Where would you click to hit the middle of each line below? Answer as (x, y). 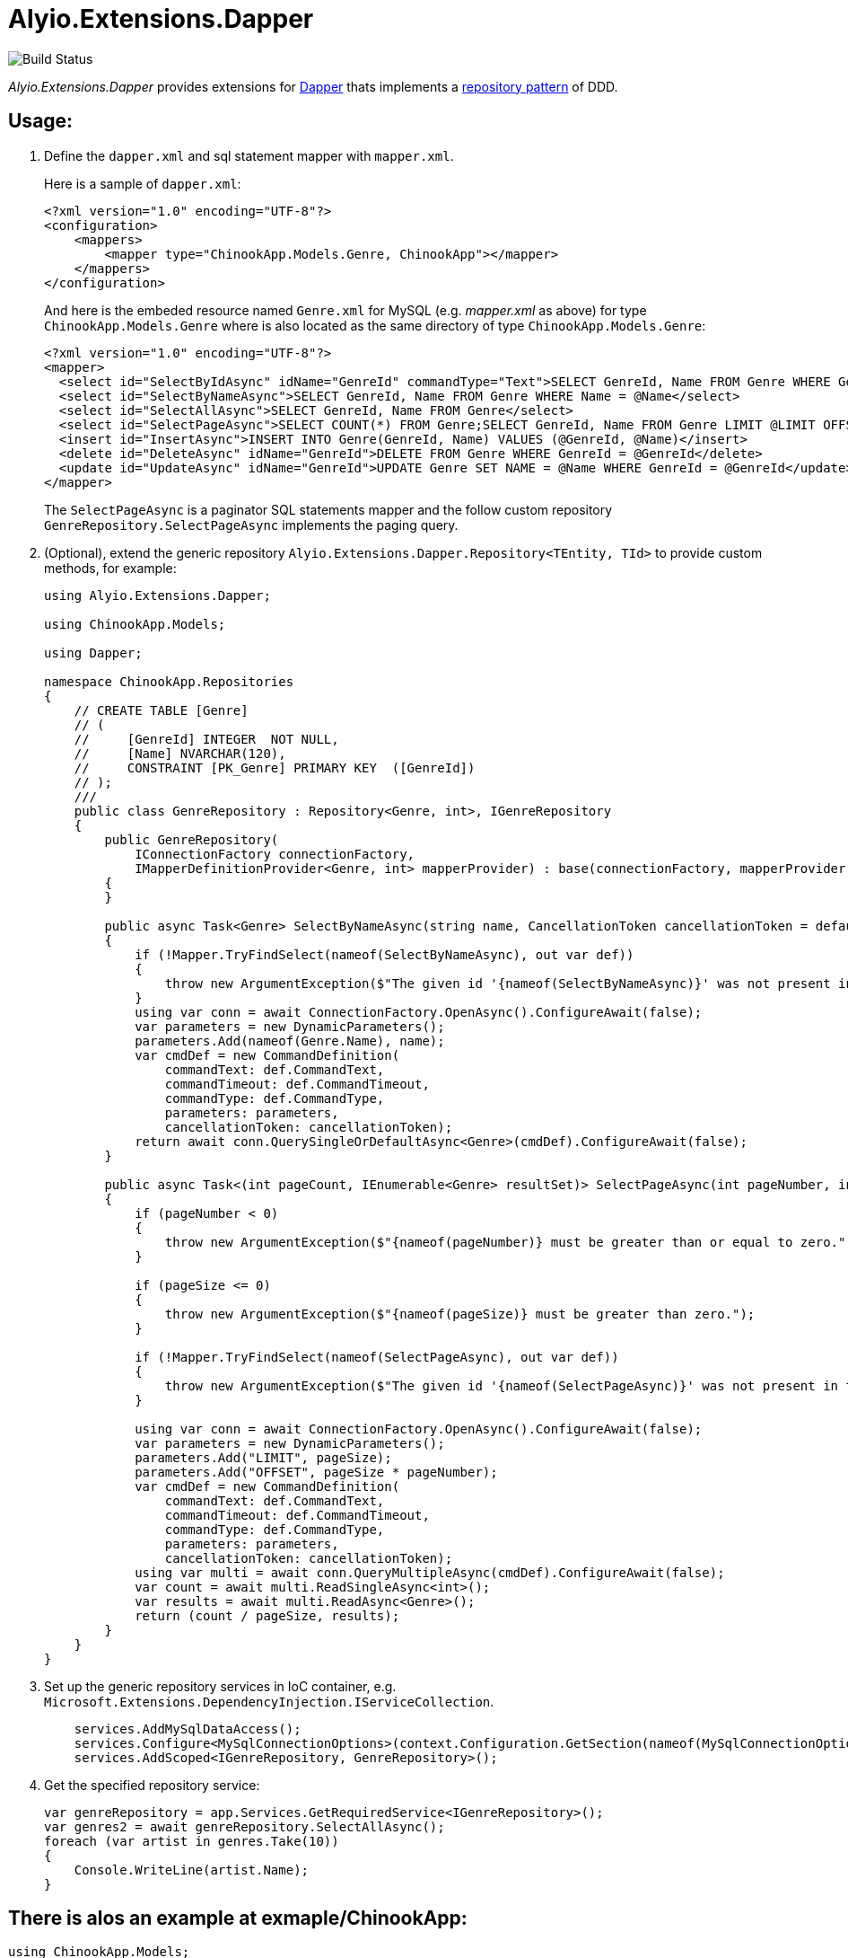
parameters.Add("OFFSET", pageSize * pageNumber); (316, 1472)
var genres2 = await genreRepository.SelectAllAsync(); (245, 1826)
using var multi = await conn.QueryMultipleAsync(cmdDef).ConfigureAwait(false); (430, 1572)
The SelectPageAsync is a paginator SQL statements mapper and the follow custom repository (328, 509)
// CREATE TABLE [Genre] (161, 710)
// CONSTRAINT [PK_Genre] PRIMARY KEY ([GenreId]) (275, 767)
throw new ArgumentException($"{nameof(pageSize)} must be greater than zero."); (460, 1314)
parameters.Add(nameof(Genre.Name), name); (290, 1041)
